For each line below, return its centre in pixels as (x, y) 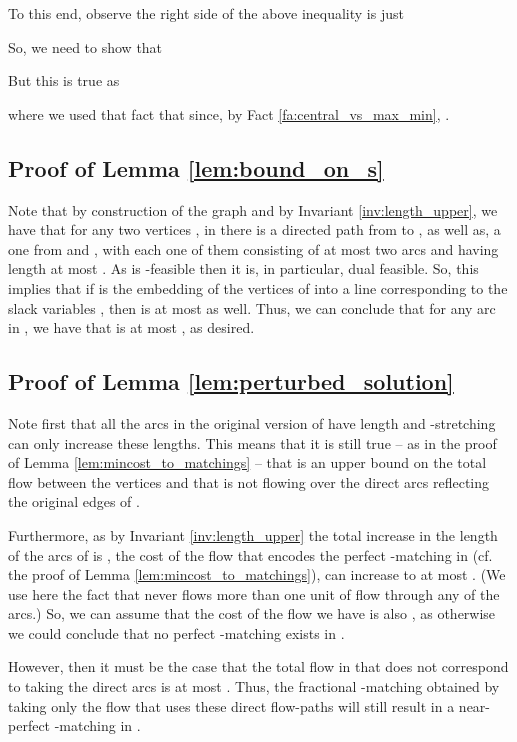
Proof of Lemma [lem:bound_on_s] (196, 167)
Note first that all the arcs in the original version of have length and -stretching (252, 422)
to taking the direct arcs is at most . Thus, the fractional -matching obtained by (254, 686)
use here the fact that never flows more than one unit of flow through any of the (254, 593)
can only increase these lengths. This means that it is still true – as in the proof (252, 442)
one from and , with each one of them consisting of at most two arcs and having (253, 248)
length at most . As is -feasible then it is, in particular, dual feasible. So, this (243, 268)
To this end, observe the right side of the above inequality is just (206, 13)
